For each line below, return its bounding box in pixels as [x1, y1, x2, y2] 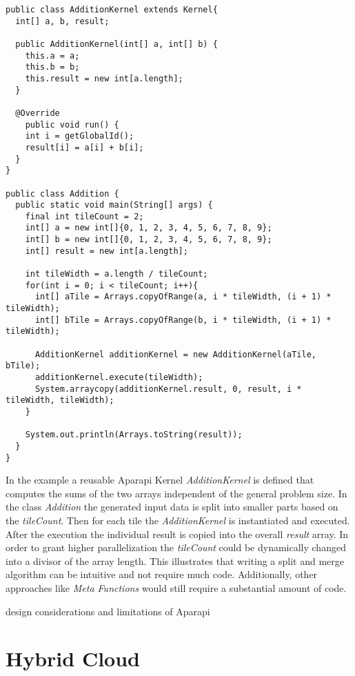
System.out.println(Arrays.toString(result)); [25, 430, 243, 440]
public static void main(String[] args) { [15, 200, 213, 210]
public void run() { [25, 119, 119, 130]
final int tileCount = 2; [25, 211, 144, 221]
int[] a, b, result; [15, 16, 110, 26]
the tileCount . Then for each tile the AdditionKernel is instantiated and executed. [6, 513, 350, 528]
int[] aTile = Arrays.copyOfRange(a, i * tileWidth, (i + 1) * [34, 292, 332, 302]
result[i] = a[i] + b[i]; [25, 142, 144, 152]
